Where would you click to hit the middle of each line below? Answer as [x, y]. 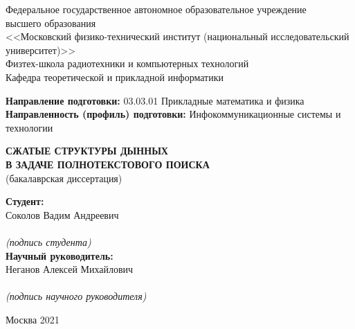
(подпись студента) [48, 241]
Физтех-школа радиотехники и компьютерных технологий [127, 63]
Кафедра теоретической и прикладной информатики [115, 77]
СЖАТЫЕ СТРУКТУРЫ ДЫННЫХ [87, 151]
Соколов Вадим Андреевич [62, 214]
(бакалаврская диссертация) [64, 178]
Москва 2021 [33, 319]
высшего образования [51, 23]
